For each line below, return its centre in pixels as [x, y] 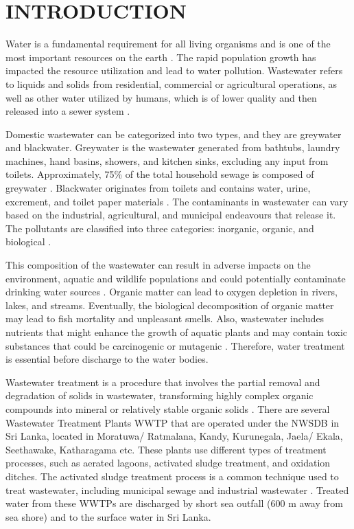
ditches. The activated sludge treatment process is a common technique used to [172, 476]
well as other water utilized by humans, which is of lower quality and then [161, 97]
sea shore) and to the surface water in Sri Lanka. [108, 516]
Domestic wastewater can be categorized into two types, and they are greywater [174, 134]
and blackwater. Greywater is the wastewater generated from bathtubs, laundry [173, 147]
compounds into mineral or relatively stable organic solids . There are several [168, 408]
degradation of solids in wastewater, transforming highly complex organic [160, 395]
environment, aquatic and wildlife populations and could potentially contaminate [176, 278]
